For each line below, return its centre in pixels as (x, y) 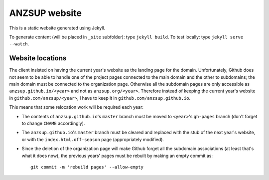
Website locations (38, 58)
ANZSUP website (46, 13)
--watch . (19, 44)
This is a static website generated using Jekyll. (57, 28)
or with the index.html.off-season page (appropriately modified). (93, 139)
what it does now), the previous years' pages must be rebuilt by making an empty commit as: (117, 156)
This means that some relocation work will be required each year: (76, 107)
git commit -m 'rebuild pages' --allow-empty (87, 167)
